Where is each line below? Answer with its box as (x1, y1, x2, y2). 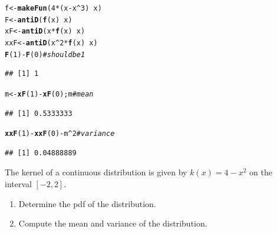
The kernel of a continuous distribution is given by (5, 166, 187, 178)
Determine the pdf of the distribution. (18, 197, 156, 209)
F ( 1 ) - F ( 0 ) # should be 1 (5, 50, 85, 59)
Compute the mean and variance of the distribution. (18, 217, 207, 229)
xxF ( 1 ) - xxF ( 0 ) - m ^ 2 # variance (5, 129, 115, 138)
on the (249, 166, 272, 178)
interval (5, 177, 32, 189)
